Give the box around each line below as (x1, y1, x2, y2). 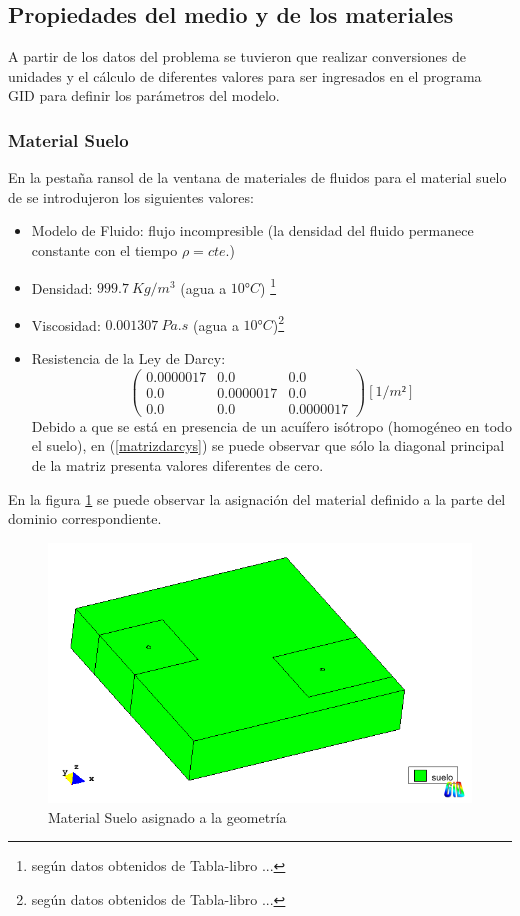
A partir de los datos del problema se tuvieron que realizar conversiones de (8, 46, 466, 67)
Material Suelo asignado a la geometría (48, 806, 287, 827)
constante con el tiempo (31, 239, 178, 260)
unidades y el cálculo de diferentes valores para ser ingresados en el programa (8, 65, 482, 86)
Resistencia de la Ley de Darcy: (31, 348, 226, 369)
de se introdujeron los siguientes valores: (8, 186, 254, 207)
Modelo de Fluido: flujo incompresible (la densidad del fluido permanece (31, 220, 474, 241)
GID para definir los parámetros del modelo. (8, 85, 280, 106)
